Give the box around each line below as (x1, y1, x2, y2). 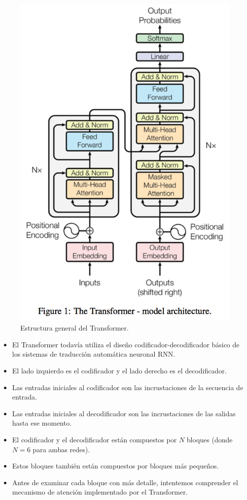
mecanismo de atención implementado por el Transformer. (12, 487, 188, 497)
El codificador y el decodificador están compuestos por (12, 434, 177, 444)
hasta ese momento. (12, 418, 72, 428)
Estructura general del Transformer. (20, 323, 129, 333)
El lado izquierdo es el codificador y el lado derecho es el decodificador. (12, 366, 227, 376)
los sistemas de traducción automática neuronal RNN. (12, 349, 176, 359)
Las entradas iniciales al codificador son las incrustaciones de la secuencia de (12, 382, 244, 392)
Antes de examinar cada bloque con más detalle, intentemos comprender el (12, 477, 238, 487)
